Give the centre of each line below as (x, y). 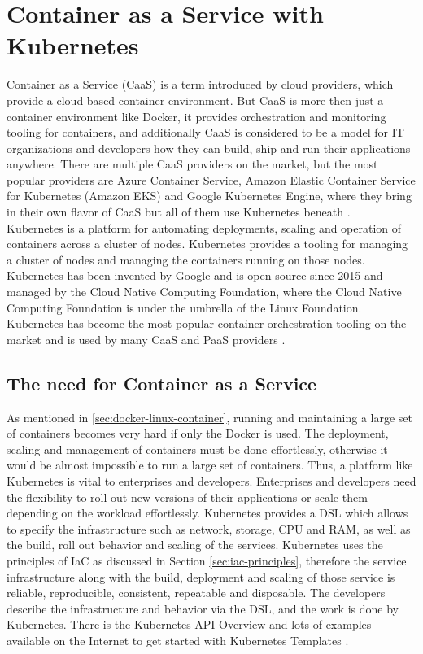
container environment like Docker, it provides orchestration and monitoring (196, 116)
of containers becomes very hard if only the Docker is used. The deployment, (198, 433)
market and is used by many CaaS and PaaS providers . (146, 339)
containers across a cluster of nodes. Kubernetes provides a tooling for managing (207, 244)
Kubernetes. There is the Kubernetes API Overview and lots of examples (189, 624)
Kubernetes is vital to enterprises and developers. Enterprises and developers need (211, 480)
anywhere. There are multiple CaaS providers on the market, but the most (192, 164)
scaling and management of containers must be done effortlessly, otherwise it (197, 449)
